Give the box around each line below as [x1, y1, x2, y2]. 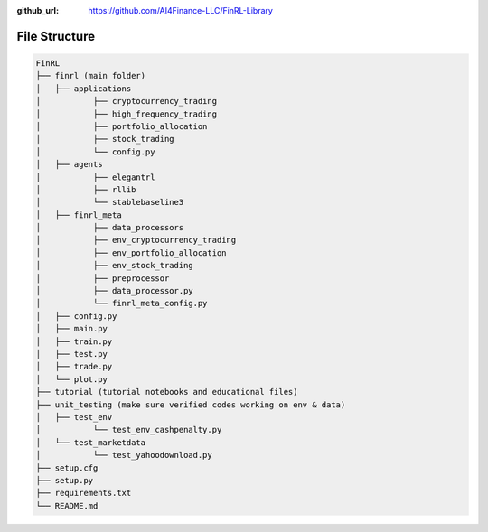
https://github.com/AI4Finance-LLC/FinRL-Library [88, 5, 273, 15]
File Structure [16, 28, 95, 44]
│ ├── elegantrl [35, 172, 155, 182]
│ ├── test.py [35, 349, 108, 359]
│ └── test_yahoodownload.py [35, 450, 212, 461]
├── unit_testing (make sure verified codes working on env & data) [35, 399, 346, 410]
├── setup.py [35, 475, 94, 485]
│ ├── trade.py [35, 361, 113, 372]
